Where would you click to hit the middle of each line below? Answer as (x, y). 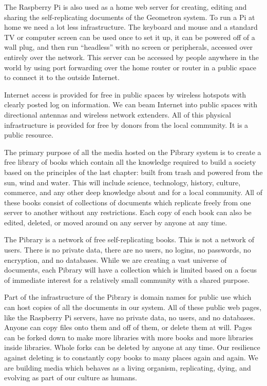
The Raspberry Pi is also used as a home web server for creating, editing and (126, 7)
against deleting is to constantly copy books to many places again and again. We (131, 357)
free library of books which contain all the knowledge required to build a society (130, 162)
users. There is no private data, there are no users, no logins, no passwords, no (128, 250)
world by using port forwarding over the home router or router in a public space (130, 67)
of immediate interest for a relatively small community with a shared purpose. (127, 279)
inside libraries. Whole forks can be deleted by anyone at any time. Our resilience (132, 347)
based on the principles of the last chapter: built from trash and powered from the (133, 172)
